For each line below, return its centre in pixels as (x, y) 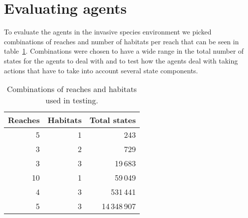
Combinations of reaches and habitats (72, 89)
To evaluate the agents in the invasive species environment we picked (108, 32)
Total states (112, 120)
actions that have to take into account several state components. (101, 70)
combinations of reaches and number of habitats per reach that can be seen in (122, 41)
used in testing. (72, 100)
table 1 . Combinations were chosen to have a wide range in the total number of (124, 51)
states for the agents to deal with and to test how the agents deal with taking (121, 60)
